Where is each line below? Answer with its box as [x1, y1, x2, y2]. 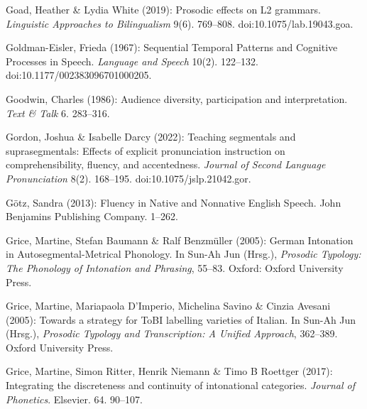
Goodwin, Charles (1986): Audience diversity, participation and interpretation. [6, 91, 348, 106]
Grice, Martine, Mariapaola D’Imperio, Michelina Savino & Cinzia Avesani [6, 298, 331, 313]
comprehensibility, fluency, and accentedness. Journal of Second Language [6, 157, 326, 172]
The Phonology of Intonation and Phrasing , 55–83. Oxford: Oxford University [6, 260, 344, 275]
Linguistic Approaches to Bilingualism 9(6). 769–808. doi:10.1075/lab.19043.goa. [6, 16, 354, 31]
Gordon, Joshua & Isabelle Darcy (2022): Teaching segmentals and [6, 129, 296, 144]
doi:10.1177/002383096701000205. [6, 67, 152, 82]
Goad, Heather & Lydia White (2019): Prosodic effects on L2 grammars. [6, 2, 321, 16]
